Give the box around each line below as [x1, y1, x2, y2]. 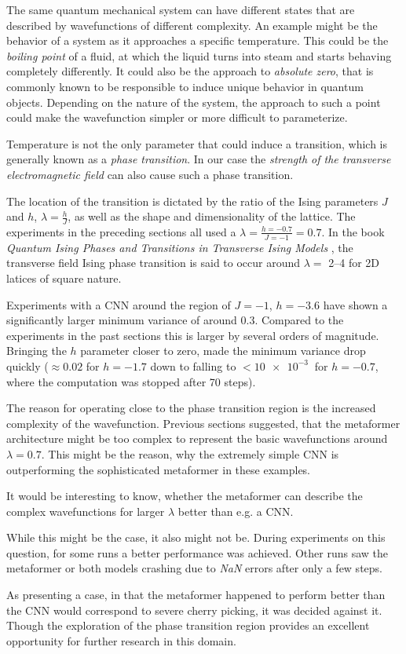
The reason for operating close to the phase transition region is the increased [6, 400, 376, 416]
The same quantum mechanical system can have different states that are [6, 2, 355, 17]
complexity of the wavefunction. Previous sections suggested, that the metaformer [6, 415, 401, 431]
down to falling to [150, 357, 236, 374]
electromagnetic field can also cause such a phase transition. [6, 166, 294, 182]
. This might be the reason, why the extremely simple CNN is [41, 445, 339, 462]
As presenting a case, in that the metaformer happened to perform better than [6, 586, 386, 603]
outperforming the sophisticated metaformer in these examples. [6, 461, 311, 477]
